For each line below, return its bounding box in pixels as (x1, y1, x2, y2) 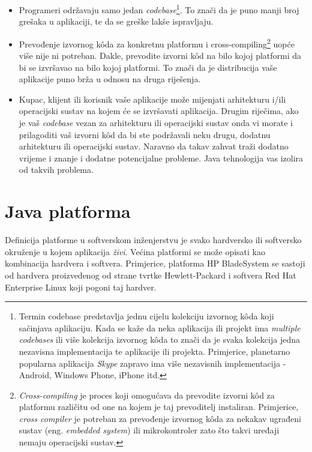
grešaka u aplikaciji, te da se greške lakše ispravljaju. (19, 15, 214, 28)
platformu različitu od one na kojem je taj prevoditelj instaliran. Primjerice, (19, 400, 299, 413)
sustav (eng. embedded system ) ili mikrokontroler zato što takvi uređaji (19, 424, 280, 436)
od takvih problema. (19, 163, 94, 176)
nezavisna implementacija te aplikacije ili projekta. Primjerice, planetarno (19, 345, 290, 357)
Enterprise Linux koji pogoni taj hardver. (5, 280, 157, 293)
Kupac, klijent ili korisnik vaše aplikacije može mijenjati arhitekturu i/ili (19, 92, 286, 105)
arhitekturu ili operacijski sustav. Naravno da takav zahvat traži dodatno (19, 140, 289, 152)
